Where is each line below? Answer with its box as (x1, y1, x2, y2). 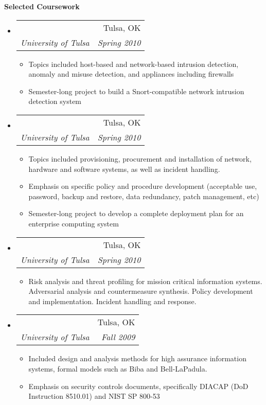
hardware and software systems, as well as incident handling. (28, 163, 220, 174)
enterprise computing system (28, 218, 119, 228)
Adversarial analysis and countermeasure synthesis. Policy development (28, 286, 253, 296)
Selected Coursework (4, 1, 80, 11)
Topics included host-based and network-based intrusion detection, (28, 58, 239, 69)
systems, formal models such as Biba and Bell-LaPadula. (28, 363, 207, 374)
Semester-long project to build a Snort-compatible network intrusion (28, 85, 244, 96)
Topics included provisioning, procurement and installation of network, (28, 153, 252, 164)
